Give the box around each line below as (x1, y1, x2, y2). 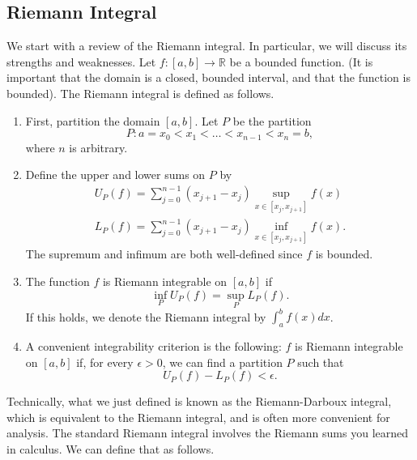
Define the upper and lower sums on (25, 166, 206, 183)
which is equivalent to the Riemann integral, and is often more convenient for (6, 408, 390, 425)
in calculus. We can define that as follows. (6, 440, 215, 457)
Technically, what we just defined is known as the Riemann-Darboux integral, (6, 393, 392, 410)
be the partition (232, 112, 312, 129)
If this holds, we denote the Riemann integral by (25, 308, 266, 325)
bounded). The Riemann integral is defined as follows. (6, 84, 274, 101)
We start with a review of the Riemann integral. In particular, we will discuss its (6, 37, 407, 54)
